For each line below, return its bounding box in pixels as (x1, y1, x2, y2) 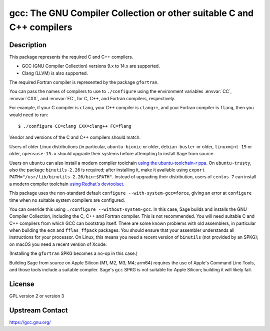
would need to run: (9, 112, 48, 118)
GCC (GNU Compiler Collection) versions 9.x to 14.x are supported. (21, 63, 160, 69)
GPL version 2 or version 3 (9, 293, 64, 299)
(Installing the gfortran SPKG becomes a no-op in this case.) (9, 250, 138, 256)
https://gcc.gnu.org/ (9, 319, 51, 325)
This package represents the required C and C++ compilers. (9, 54, 133, 60)
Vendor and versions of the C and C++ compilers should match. (9, 134, 141, 140)
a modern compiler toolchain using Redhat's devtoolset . (9, 181, 124, 187)
